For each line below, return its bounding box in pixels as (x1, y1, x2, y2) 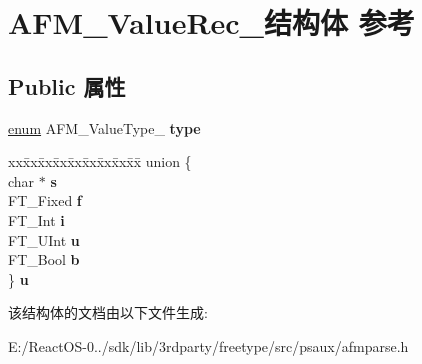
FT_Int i (8, 209, 65, 230)
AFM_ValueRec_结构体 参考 (8, 2, 415, 43)
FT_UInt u (8, 229, 80, 250)
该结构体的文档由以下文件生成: (8, 302, 208, 323)
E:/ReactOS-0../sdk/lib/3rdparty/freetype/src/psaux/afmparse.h (8, 335, 409, 356)
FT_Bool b (8, 249, 80, 270)
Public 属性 (8, 70, 126, 101)
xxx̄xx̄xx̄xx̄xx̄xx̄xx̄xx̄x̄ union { (8, 151, 192, 172)
